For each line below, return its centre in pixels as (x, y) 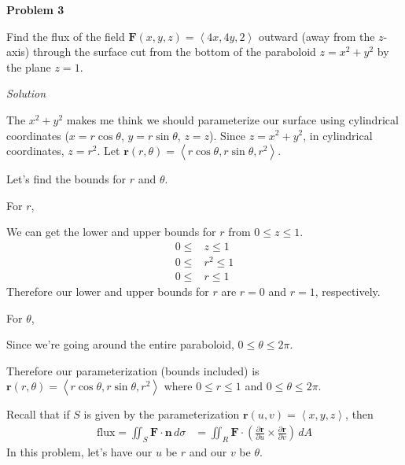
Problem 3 (35, 9)
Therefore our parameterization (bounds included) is (133, 370)
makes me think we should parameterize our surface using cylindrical (232, 119)
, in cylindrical (338, 135)
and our (208, 451)
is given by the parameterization (162, 414)
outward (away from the (317, 36)
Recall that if (38, 414)
